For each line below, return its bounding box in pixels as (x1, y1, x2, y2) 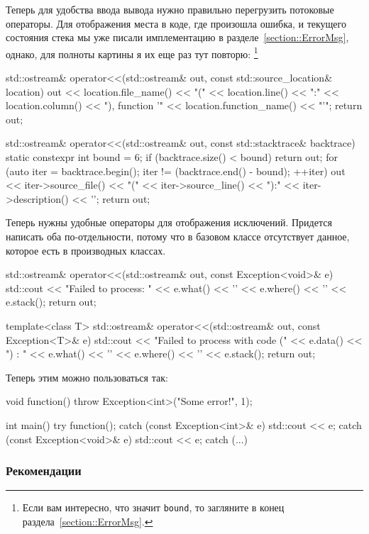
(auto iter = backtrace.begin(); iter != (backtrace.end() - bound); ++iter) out (6, 163, 346, 178)
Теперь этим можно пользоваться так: (6, 369, 168, 384)
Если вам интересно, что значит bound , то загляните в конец (22, 500, 285, 515)
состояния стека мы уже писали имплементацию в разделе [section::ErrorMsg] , (6, 30, 349, 45)
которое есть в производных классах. (6, 243, 166, 257)
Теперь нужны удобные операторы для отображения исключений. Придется (6, 215, 332, 230)
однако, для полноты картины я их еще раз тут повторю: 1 (6, 44, 258, 61)
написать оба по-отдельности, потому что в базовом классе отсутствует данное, (6, 228, 350, 243)
